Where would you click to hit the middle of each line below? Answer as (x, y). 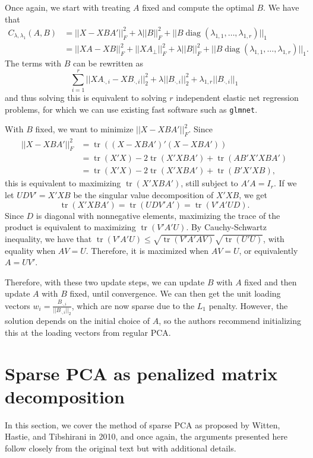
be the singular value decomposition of (143, 195)
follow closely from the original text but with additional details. (121, 448)
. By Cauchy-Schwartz (226, 227)
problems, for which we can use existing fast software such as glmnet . (131, 109)
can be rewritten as (108, 63)
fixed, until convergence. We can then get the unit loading (175, 293)
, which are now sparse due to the (133, 305)
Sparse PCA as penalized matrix (141, 373)
